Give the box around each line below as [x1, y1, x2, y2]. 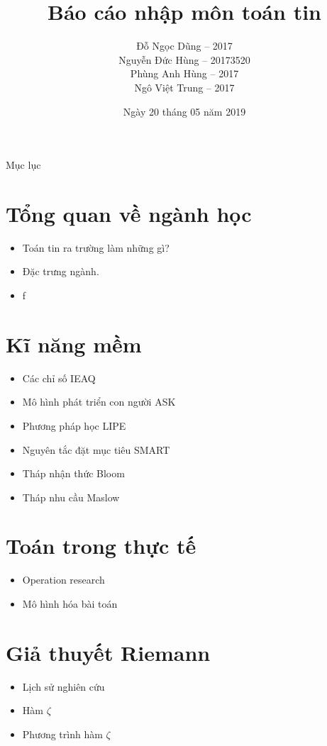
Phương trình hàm [22, 726, 103, 741]
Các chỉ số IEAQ [22, 370, 96, 385]
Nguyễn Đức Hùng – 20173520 [118, 52, 250, 67]
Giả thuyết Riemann [6, 638, 211, 667]
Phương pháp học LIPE [22, 418, 126, 433]
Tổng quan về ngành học [6, 199, 252, 228]
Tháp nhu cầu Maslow [22, 489, 120, 504]
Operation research [22, 572, 105, 587]
